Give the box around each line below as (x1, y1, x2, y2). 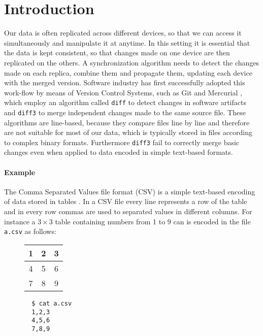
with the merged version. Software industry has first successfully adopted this (4, 77, 245, 88)
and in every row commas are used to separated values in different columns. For (4, 206, 252, 217)
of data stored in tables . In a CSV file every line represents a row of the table (4, 196, 247, 207)
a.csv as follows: (4, 226, 56, 237)
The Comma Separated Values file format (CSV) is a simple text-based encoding (4, 186, 255, 196)
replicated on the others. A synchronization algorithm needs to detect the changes (4, 57, 259, 68)
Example (4, 166, 36, 177)
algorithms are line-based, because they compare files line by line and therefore (4, 117, 250, 127)
